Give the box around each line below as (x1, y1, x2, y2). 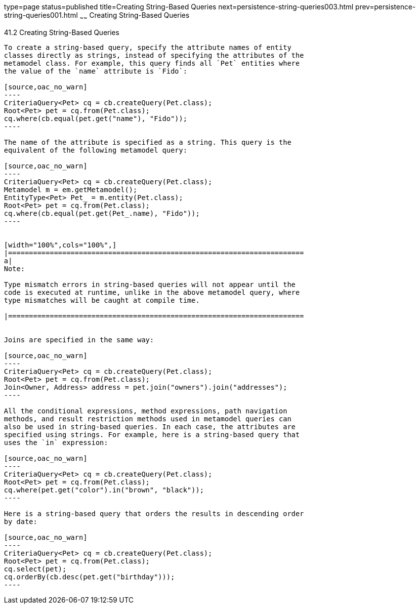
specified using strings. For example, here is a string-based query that (4, 430, 300, 439)
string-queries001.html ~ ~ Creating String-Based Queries (4, 11, 190, 21)
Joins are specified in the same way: (4, 335, 154, 344)
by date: (4, 517, 38, 526)
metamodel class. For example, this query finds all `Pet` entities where (4, 59, 300, 67)
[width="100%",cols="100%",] (4, 241, 117, 249)
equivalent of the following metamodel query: (4, 146, 187, 154)
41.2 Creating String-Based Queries (4, 28, 120, 37)
